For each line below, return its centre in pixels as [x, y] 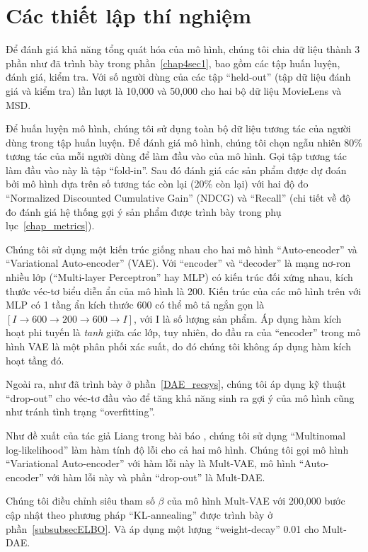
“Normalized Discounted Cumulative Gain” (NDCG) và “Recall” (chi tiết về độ [178, 198]
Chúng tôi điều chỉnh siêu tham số [80, 501]
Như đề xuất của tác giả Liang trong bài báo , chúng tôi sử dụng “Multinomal [176, 435]
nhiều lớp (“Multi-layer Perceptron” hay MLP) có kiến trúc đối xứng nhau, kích [179, 277]
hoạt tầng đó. [35, 360]
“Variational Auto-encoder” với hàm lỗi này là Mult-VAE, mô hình [151, 463]
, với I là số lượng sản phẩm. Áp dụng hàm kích [237, 318]
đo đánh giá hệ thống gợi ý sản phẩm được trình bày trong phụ [144, 211]
